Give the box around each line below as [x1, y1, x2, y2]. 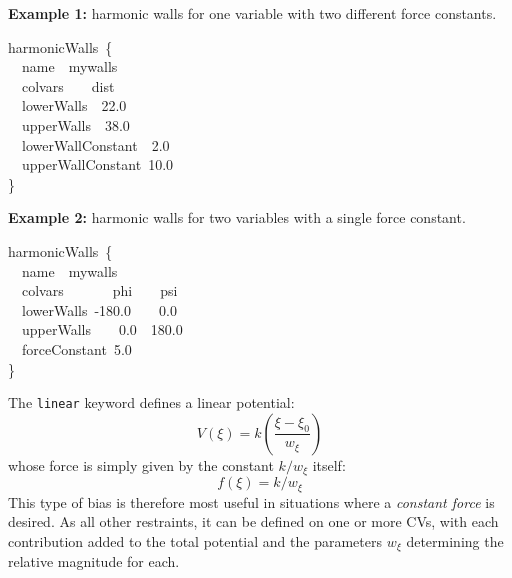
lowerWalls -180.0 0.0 [21, 299, 177, 320]
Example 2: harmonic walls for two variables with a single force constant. [8, 207, 466, 228]
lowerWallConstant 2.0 [21, 134, 170, 155]
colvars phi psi [21, 280, 178, 301]
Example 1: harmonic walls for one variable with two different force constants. [8, 3, 497, 23]
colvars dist [21, 75, 115, 96]
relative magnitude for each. [8, 551, 180, 572]
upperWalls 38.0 [21, 114, 130, 135]
